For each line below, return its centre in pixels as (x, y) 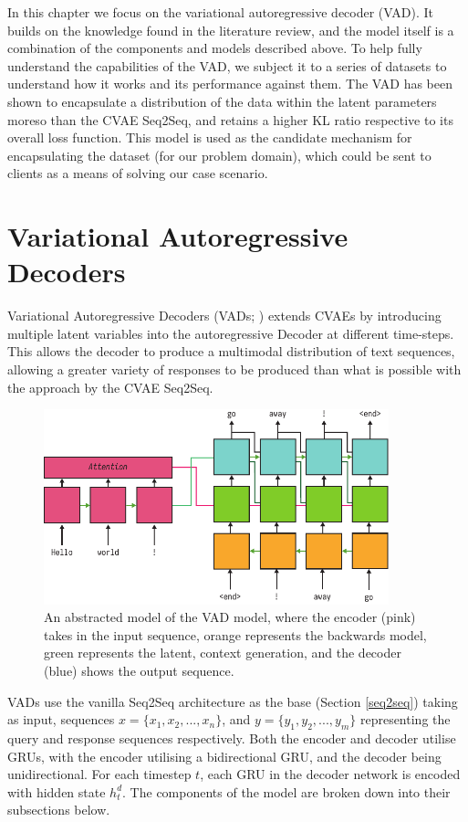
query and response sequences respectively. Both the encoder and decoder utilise (232, 738)
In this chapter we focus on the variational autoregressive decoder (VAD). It (220, 12)
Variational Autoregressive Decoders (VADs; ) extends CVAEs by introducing (224, 316)
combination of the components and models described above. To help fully (215, 48)
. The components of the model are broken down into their (286, 791)
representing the (405, 719)
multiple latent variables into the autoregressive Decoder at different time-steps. (231, 333)
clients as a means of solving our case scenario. (138, 173)
